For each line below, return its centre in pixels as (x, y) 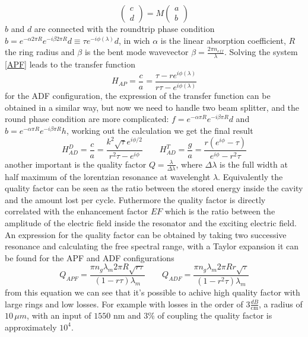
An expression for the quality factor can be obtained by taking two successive (146, 234)
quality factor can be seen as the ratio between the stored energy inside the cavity (154, 188)
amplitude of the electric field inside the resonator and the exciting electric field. (151, 222)
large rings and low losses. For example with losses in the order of (124, 304)
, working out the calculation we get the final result (160, 130)
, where (189, 164)
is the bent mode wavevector (136, 52)
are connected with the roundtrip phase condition (124, 28)
